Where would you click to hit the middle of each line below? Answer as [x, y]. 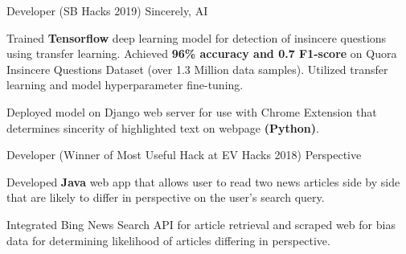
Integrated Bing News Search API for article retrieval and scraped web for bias [201, 224]
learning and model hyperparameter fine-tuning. [125, 85]
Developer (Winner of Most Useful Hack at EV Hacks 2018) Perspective [184, 155]
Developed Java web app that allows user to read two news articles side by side [203, 181]
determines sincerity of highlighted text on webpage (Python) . [163, 127]
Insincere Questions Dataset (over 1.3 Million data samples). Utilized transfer [197, 69]
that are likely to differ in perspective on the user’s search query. [166, 197]
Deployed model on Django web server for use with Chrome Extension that [192, 111]
